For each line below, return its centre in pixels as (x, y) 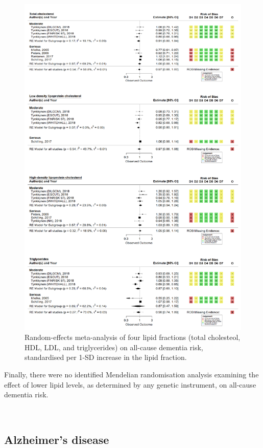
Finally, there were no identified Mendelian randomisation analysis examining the (131, 374)
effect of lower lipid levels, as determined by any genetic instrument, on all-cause (130, 384)
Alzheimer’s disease (57, 439)
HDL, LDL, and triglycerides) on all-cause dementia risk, (114, 347)
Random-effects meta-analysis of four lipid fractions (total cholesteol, (133, 337)
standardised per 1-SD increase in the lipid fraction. (106, 357)
